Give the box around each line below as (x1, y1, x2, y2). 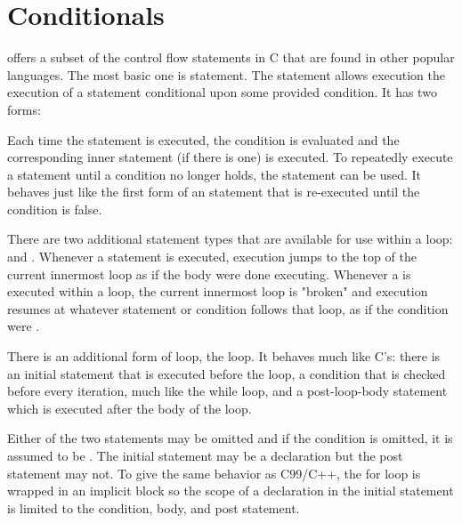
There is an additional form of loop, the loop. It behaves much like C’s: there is (7, 347, 441, 366)
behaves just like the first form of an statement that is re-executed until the (7, 182, 420, 201)
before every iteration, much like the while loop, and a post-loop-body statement (7, 382, 448, 400)
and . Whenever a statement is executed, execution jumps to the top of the (7, 247, 417, 266)
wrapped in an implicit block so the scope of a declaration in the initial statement (7, 481, 454, 500)
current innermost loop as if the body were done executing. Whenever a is (7, 264, 411, 283)
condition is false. (7, 199, 102, 218)
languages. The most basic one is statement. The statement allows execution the (7, 65, 446, 84)
